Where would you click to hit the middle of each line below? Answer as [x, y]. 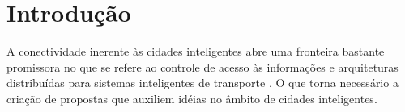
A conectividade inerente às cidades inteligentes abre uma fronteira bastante [196, 51]
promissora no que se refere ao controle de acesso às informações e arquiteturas [202, 66]
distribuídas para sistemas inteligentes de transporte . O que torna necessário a [202, 83]
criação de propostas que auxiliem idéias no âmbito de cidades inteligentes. [192, 98]
